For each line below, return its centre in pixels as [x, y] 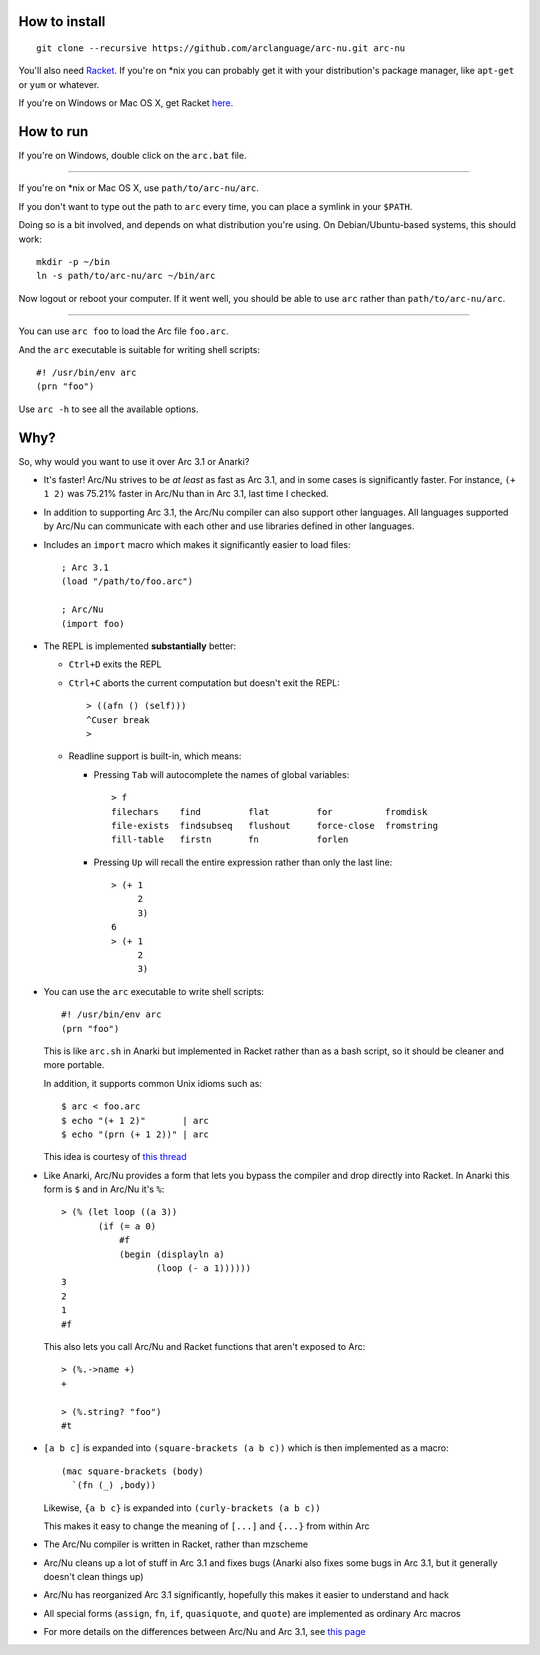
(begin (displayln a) [171, 1254]
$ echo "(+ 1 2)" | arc [135, 1120]
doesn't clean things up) [93, 1577]
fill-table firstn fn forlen [230, 839]
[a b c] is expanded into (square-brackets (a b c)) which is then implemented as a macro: [246, 1448]
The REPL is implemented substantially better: [140, 646]
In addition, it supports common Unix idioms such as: [153, 1083]
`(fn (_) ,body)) [114, 1485]
